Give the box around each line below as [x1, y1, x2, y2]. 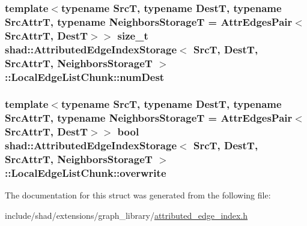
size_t [117, 28, 148, 43]
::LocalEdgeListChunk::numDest [5, 69, 165, 84]
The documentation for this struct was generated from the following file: [5, 189, 271, 201]
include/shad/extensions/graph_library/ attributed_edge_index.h [5, 209, 248, 221]
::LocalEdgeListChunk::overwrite [5, 165, 166, 180]
